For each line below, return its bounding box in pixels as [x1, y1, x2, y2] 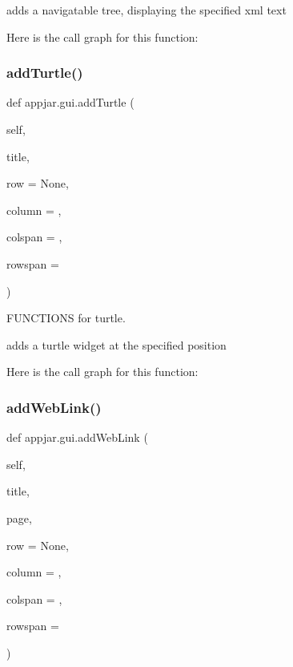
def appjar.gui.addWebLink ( [6, 429, 148, 446]
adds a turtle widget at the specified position [6, 336, 227, 353]
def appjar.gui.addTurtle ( [6, 94, 134, 111]
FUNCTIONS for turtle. [6, 309, 126, 326]
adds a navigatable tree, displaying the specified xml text [6, 2, 287, 18]
